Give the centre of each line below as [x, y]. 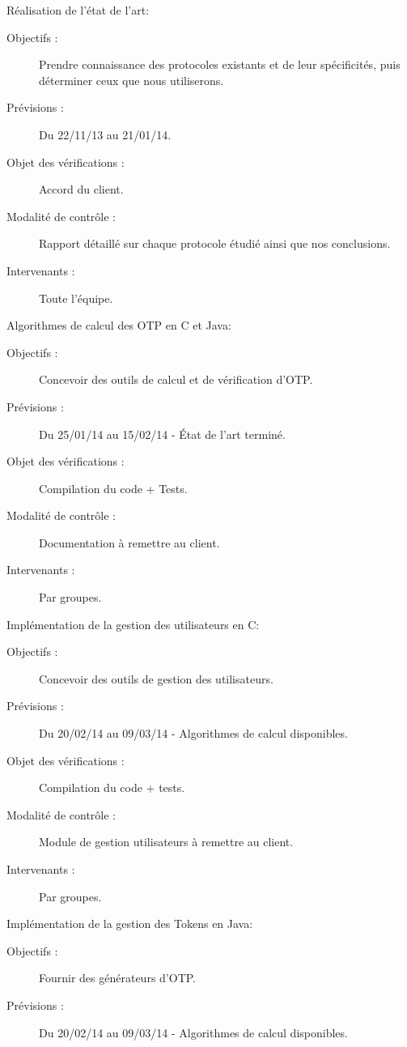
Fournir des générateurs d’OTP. [118, 978]
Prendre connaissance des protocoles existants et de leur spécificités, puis [220, 64]
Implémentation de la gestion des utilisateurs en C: [133, 624]
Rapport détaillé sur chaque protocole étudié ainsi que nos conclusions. [215, 243]
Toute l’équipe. [76, 298]
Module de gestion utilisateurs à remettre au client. [166, 842]
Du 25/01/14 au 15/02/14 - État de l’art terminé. [162, 434]
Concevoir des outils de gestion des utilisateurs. [156, 678]
